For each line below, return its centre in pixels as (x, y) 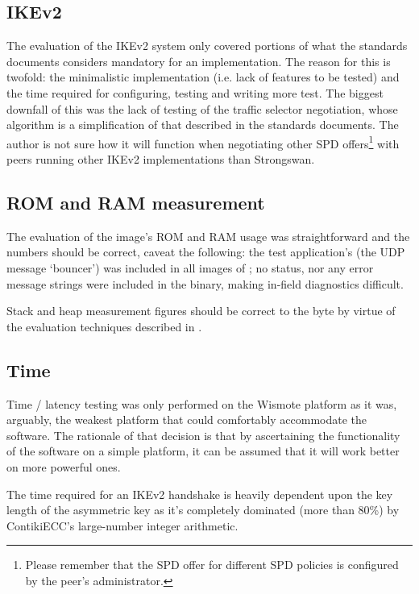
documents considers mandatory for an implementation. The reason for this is (199, 61)
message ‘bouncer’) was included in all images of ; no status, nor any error (190, 268)
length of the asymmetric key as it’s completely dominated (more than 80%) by (203, 510)
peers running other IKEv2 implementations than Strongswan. (161, 159)
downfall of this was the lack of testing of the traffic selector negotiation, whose (202, 108)
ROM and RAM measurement (136, 202)
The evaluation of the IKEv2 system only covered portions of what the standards (207, 46)
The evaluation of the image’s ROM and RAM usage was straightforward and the (208, 236)
